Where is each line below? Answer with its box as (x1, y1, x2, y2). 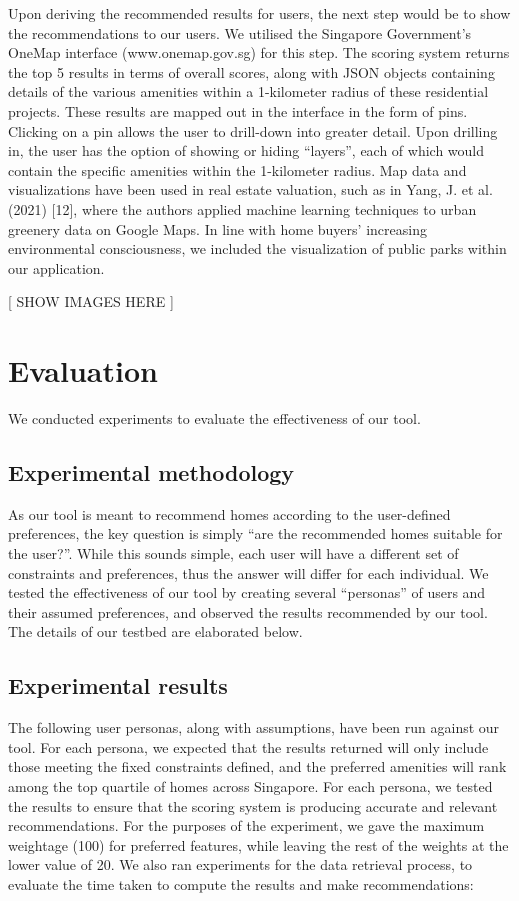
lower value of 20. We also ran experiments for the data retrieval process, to (8, 854, 473, 875)
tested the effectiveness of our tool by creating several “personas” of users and (8, 582, 486, 603)
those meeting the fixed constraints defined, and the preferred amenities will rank (8, 756, 507, 777)
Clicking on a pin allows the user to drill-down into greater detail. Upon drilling (8, 120, 498, 141)
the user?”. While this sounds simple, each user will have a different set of (8, 543, 459, 564)
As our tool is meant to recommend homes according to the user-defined (8, 503, 451, 524)
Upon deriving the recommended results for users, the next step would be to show (8, 3, 511, 23)
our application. (8, 257, 105, 278)
